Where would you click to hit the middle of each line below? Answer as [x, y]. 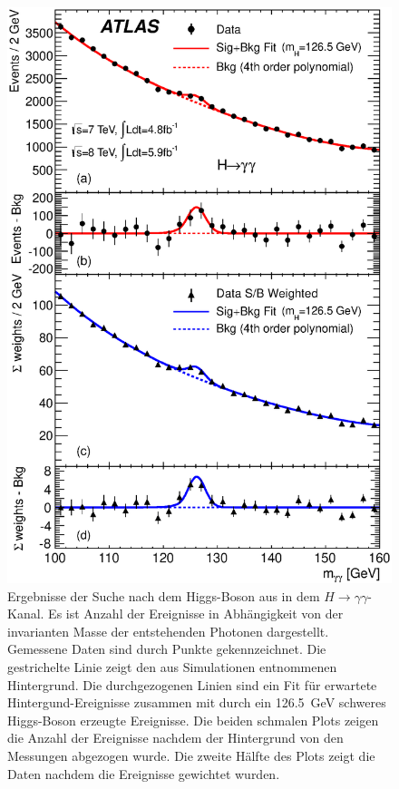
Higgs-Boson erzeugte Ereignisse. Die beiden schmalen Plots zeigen [193, 720]
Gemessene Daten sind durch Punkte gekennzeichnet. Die [167, 649]
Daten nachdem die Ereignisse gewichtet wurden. [144, 773]
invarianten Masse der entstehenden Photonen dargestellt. [168, 631]
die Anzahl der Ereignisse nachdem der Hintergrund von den [175, 738]
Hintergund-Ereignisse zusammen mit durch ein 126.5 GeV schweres [197, 702]
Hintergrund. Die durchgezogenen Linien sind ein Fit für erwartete [192, 684]
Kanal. [26, 614]
